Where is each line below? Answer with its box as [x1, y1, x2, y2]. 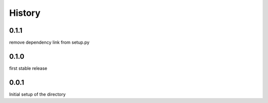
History [9, 7, 41, 18]
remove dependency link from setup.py [9, 40, 90, 46]
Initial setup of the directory [9, 91, 66, 97]
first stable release [9, 65, 48, 71]
